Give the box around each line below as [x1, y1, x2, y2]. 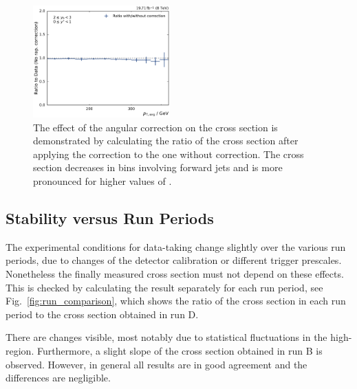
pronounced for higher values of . [33, 174, 172, 188]
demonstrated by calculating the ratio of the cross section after [33, 133, 299, 148]
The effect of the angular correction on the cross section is [33, 120, 278, 134]
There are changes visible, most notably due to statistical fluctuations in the [6, 330, 327, 344]
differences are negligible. [6, 370, 111, 385]
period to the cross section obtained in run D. [6, 307, 199, 321]
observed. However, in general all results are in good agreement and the [6, 357, 307, 371]
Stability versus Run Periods [6, 207, 214, 228]
